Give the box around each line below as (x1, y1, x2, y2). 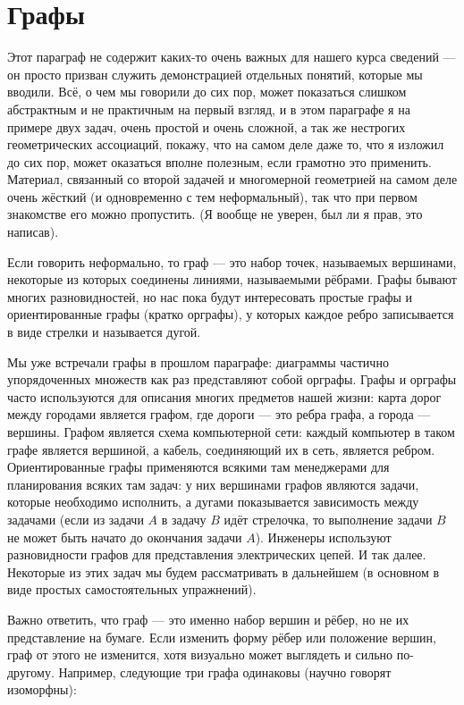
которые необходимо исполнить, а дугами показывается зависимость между (7, 492, 419, 511)
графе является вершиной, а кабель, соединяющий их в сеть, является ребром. (7, 440, 435, 458)
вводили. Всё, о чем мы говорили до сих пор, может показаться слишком (7, 82, 407, 101)
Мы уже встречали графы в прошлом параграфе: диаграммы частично (7, 352, 389, 371)
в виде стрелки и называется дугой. (7, 323, 201, 341)
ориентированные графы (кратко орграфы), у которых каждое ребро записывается (7, 305, 454, 323)
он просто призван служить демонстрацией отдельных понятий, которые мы (7, 64, 423, 83)
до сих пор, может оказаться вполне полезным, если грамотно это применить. (7, 152, 432, 171)
